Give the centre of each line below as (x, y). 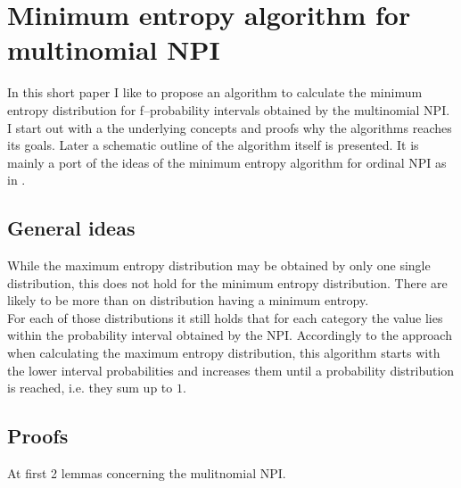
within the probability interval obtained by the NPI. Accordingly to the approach (230, 335)
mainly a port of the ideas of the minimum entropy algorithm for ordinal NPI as (227, 162)
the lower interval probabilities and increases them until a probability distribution (231, 370)
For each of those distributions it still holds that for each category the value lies (225, 317)
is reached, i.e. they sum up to (90, 388)
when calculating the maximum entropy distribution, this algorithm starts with (224, 353)
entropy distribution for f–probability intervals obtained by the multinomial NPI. (229, 109)
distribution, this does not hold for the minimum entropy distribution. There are (227, 282)
